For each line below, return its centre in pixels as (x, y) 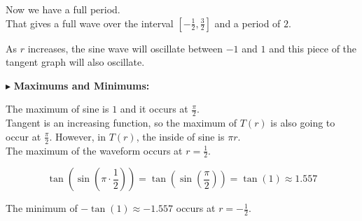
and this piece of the (313, 48)
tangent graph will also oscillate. (75, 62)
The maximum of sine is (57, 109)
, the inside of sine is (180, 136)
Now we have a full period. (63, 9)
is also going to (303, 123)
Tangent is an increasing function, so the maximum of (121, 123)
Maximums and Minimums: (82, 85)
